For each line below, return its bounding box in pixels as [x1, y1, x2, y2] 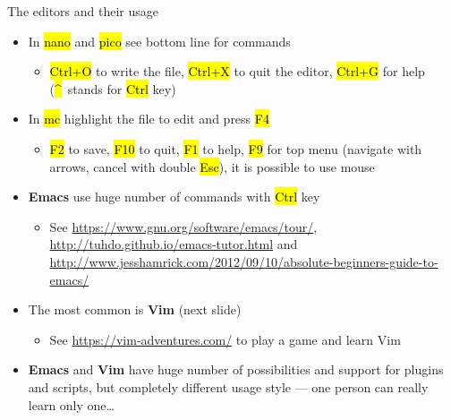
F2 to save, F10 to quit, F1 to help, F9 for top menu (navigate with [49, 139, 422, 158]
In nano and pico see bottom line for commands [28, 31, 291, 50]
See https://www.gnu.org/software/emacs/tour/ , [49, 217, 318, 236]
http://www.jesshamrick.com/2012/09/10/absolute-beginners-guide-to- [49, 252, 438, 270]
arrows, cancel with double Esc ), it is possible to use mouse [49, 157, 375, 176]
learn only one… [28, 395, 115, 414]
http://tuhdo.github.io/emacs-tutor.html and [49, 235, 298, 253]
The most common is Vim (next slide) [28, 300, 242, 319]
